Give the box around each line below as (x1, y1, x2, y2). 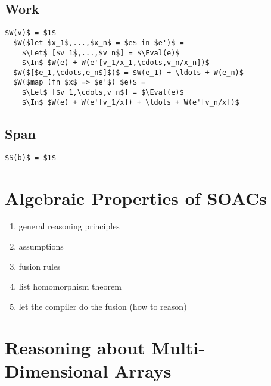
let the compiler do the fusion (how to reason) (18, 300, 187, 312)
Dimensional (5, 358, 108, 382)
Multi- (151, 335, 205, 359)
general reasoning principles (18, 220, 120, 232)
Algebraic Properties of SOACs (5, 185, 267, 210)
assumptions (18, 240, 64, 253)
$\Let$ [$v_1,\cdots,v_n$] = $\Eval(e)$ (21, 88, 184, 97)
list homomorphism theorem (18, 280, 122, 292)
